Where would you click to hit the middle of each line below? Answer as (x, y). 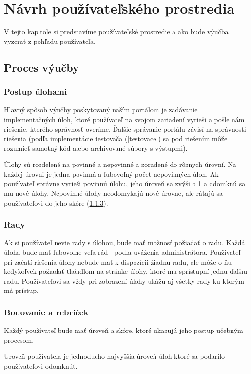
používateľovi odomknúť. (41, 366)
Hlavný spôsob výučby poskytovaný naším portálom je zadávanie (101, 110)
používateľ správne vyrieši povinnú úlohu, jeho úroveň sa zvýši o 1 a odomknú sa (125, 183)
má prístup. (21, 290)
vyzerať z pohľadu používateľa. (50, 41)
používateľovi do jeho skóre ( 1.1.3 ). (56, 202)
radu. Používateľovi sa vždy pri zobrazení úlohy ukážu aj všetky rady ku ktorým (124, 280)
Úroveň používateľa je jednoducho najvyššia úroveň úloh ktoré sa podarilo (115, 356)
